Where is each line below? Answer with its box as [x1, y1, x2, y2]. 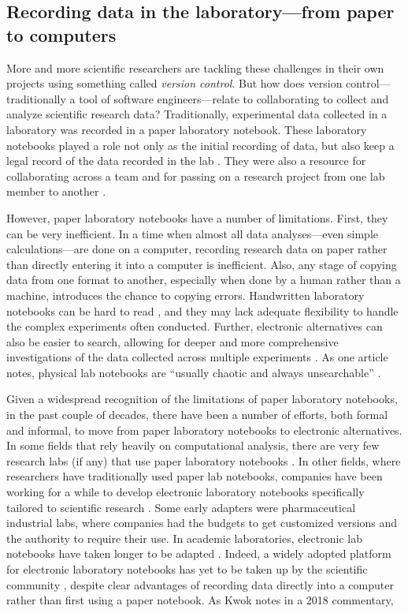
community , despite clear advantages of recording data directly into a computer [6, 576, 394, 592]
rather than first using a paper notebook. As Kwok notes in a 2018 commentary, [6, 592, 394, 608]
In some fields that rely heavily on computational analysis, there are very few [6, 437, 380, 454]
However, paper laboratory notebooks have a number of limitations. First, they [6, 209, 388, 226]
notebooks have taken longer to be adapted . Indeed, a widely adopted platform [6, 545, 391, 562]
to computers [6, 22, 117, 47]
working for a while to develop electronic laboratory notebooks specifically [6, 484, 365, 500]
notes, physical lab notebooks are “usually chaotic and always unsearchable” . [6, 364, 381, 380]
